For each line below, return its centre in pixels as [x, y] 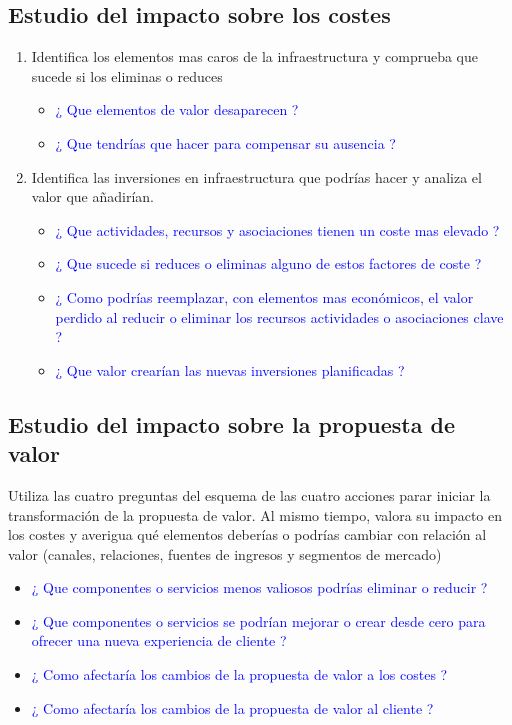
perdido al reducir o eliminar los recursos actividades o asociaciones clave [279, 316]
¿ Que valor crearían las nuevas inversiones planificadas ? [230, 369]
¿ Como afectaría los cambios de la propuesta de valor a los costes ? [239, 674]
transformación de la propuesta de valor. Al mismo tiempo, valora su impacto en [255, 514]
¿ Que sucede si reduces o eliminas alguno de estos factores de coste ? [268, 263]
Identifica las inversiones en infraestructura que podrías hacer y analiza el [256, 176]
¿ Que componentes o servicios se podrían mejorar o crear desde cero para [258, 620]
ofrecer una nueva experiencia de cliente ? [159, 640]
